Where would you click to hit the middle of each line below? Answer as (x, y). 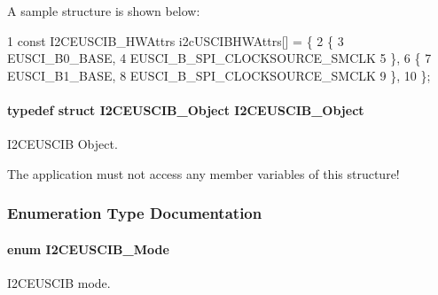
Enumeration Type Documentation (135, 213)
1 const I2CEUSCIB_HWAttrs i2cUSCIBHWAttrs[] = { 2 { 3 (176, 40)
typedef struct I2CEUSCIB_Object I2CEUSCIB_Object (186, 109)
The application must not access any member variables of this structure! (203, 173)
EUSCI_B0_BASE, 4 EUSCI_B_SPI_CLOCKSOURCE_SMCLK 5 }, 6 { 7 (219, 58)
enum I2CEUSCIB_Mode (88, 248)
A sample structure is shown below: (104, 11)
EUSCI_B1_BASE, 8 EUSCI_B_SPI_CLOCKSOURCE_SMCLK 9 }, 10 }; (219, 75)
